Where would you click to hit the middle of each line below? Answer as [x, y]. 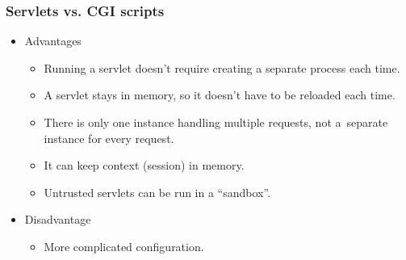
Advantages [53, 41]
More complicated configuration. [124, 246]
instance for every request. [109, 138]
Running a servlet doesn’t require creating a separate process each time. [222, 67]
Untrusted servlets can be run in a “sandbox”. [157, 192]
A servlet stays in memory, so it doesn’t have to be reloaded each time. [220, 95]
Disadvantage [58, 219]
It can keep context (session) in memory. [144, 165]
